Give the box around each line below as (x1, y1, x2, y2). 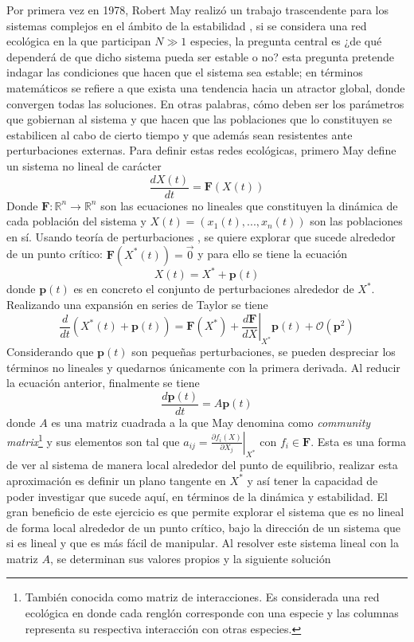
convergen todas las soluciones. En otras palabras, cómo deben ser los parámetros (6, 95, 404, 112)
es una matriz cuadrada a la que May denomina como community (51, 413, 371, 430)
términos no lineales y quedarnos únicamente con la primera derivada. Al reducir (6, 358, 400, 375)
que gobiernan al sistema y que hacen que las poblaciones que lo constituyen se (6, 111, 393, 127)
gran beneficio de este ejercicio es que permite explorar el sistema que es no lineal (6, 503, 404, 520)
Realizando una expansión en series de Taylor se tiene (6, 296, 268, 312)
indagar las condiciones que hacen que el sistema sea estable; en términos (6, 64, 363, 80)
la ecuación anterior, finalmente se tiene (6, 374, 200, 391)
